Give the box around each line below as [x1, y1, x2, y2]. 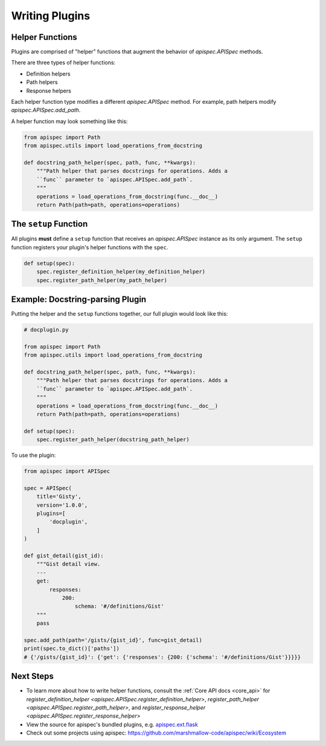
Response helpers [26, 87, 72, 94]
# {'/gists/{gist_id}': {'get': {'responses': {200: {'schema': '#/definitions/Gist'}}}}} [24, 654, 301, 660]
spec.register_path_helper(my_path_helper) [36, 276, 167, 284]
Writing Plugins [11, 9, 91, 22]
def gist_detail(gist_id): [24, 552, 104, 559]
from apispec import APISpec [24, 468, 110, 475]
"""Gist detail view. [36, 561, 101, 567]
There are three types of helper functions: [11, 59, 116, 66]
